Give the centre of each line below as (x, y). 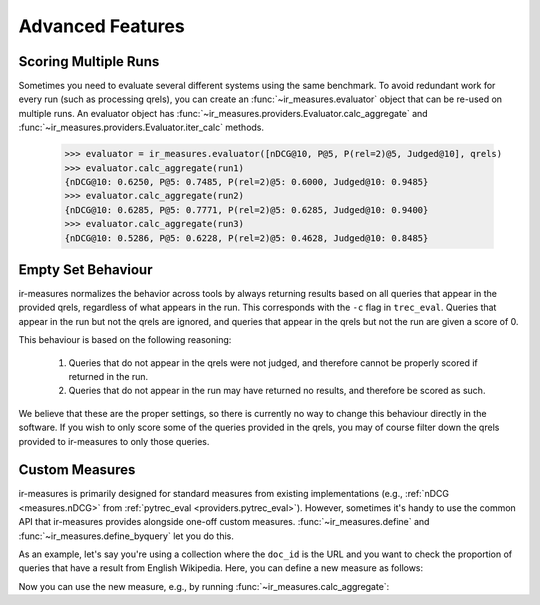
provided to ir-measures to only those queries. (114, 441)
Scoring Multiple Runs (89, 61)
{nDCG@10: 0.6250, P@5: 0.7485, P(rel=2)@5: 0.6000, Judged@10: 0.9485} (246, 181)
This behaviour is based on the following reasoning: (125, 340)
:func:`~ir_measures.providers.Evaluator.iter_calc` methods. (141, 127)
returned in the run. (108, 377)
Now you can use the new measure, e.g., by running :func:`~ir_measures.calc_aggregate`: (204, 586)
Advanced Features (101, 26)
